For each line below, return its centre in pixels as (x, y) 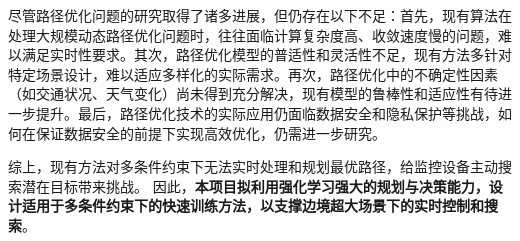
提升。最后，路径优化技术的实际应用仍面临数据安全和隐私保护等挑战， (266, 112)
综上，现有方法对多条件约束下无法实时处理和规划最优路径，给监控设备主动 (253, 166)
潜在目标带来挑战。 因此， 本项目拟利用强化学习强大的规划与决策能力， (255, 185)
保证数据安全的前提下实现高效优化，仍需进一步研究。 (210, 132)
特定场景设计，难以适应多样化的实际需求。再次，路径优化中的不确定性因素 (253, 73)
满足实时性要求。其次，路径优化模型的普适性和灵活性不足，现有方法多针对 (266, 54)
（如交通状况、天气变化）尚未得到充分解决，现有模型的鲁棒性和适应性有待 (253, 93)
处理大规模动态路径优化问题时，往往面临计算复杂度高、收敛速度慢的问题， (253, 34)
